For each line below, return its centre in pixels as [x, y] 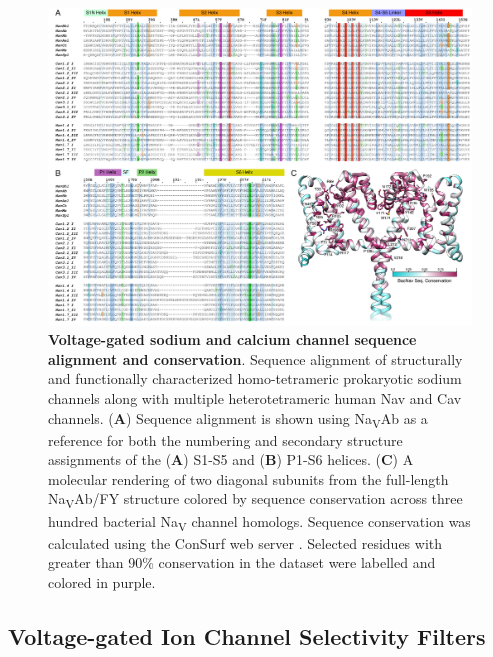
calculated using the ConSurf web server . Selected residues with [245, 542]
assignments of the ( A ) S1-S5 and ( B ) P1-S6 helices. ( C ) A [231, 459]
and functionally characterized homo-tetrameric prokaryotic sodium [255, 378]
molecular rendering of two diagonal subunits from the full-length [248, 478]
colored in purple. [102, 581]
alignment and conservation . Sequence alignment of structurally [255, 358]
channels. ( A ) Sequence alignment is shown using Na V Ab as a [238, 419]
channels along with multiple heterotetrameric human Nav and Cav [255, 397]
